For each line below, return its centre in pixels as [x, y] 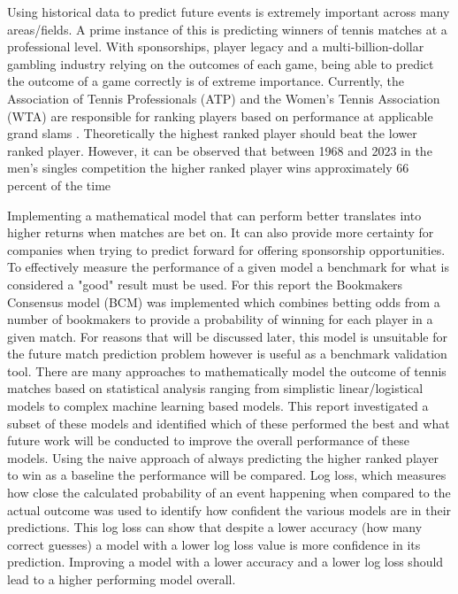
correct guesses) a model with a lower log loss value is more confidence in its [214, 544]
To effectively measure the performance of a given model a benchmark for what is [229, 267]
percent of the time [59, 185]
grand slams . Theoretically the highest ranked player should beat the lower [212, 133]
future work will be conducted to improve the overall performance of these [208, 440]
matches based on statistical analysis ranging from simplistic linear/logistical [215, 388]
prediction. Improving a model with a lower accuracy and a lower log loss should [225, 562]
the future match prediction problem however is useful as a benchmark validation [227, 354]
